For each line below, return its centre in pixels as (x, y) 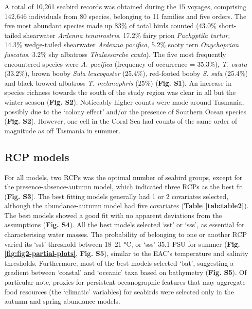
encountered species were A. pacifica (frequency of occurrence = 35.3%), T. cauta (126, 64)
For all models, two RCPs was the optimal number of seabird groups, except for (124, 177)
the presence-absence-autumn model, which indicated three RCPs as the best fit (124, 187)
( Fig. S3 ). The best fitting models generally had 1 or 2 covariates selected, (117, 196)
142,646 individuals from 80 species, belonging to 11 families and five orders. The (126, 16)
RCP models (37, 156)
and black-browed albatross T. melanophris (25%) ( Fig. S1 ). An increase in (118, 82)
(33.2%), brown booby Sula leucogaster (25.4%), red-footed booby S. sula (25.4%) (126, 73)
